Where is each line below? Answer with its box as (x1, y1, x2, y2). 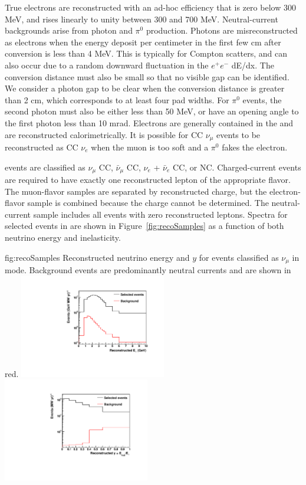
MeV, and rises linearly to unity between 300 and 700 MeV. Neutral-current (5, 12, 278, 25)
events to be (216, 128, 261, 140)
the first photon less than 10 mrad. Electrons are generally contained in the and (5, 116, 294, 129)
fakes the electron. (222, 140, 288, 153)
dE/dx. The (231, 58, 274, 71)
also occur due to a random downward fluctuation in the (5, 58, 209, 71)
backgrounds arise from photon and (5, 24, 133, 37)
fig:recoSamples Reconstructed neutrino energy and (5, 251, 190, 263)
